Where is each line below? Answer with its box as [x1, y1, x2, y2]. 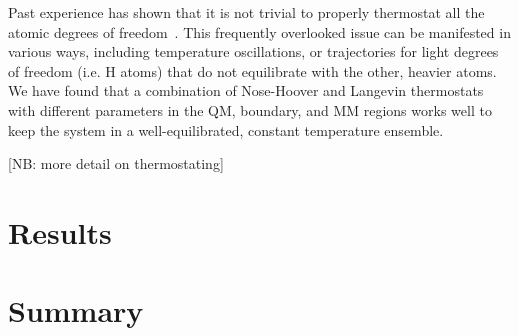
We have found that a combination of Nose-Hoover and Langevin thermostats [8, 80, 484, 101]
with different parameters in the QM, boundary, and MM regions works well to [8, 99, 492, 120]
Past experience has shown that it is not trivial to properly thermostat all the [8, 2, 485, 22]
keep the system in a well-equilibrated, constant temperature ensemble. [8, 119, 444, 140]
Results [8, 211, 112, 252]
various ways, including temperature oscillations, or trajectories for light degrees [8, 41, 499, 62]
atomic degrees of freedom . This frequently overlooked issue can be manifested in [8, 21, 511, 42]
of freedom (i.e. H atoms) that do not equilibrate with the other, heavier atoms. [8, 60, 497, 81]
